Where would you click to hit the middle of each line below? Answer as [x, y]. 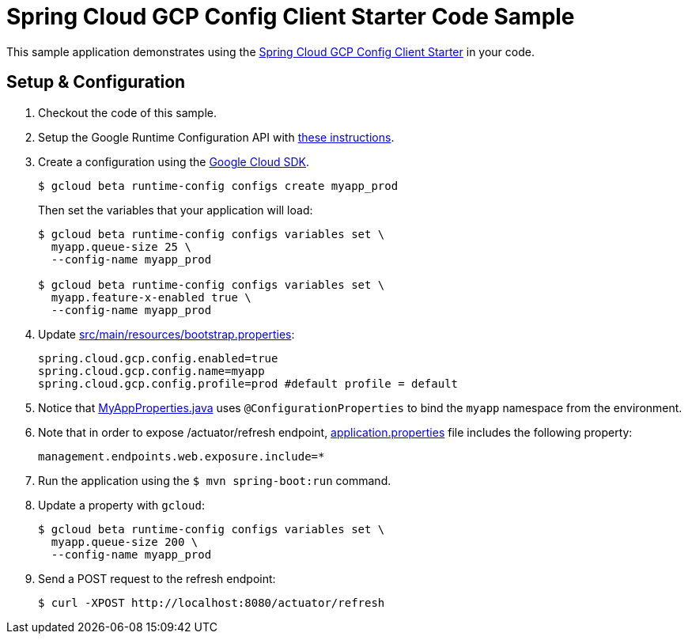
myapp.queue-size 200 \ [125, 542]
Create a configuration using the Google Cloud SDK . [174, 161]
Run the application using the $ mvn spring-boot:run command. [215, 480]
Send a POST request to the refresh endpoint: [157, 578]
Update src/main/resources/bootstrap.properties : [166, 334]
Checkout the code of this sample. [128, 112]
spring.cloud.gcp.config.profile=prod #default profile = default [248, 383]
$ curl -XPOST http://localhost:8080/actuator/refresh [212, 602]
